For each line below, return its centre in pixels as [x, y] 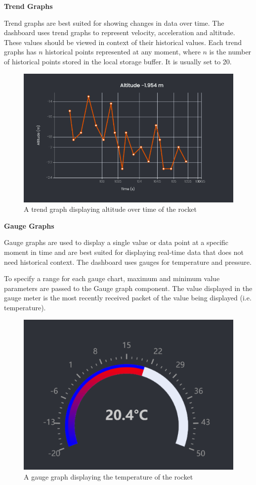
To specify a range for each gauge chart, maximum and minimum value [112, 278]
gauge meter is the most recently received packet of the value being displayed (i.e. [128, 298]
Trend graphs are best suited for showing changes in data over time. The [114, 23]
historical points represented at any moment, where [123, 52]
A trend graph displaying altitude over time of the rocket [110, 209]
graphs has [20, 52]
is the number [230, 52]
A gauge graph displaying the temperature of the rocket [108, 476]
